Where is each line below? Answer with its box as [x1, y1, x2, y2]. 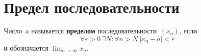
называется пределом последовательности [31, 26, 157, 36]
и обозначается [4, 42, 49, 53]
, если [179, 26, 197, 36]
